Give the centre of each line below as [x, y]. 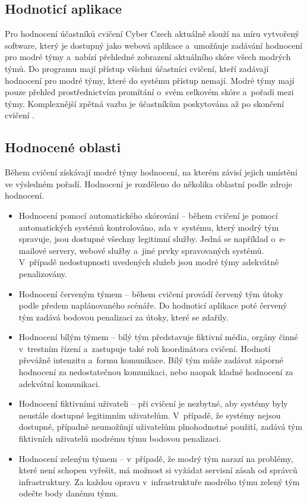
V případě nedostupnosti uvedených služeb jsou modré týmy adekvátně [149, 262]
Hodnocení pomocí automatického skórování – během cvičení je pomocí [148, 215]
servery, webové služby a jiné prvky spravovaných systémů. [156, 250]
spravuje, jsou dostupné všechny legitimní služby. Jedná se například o [147, 239]
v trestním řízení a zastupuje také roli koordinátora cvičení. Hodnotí [145, 348]
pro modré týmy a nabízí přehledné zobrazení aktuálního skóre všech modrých [148, 57]
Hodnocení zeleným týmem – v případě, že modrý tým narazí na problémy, [156, 458]
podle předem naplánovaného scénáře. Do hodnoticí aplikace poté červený [153, 305]
